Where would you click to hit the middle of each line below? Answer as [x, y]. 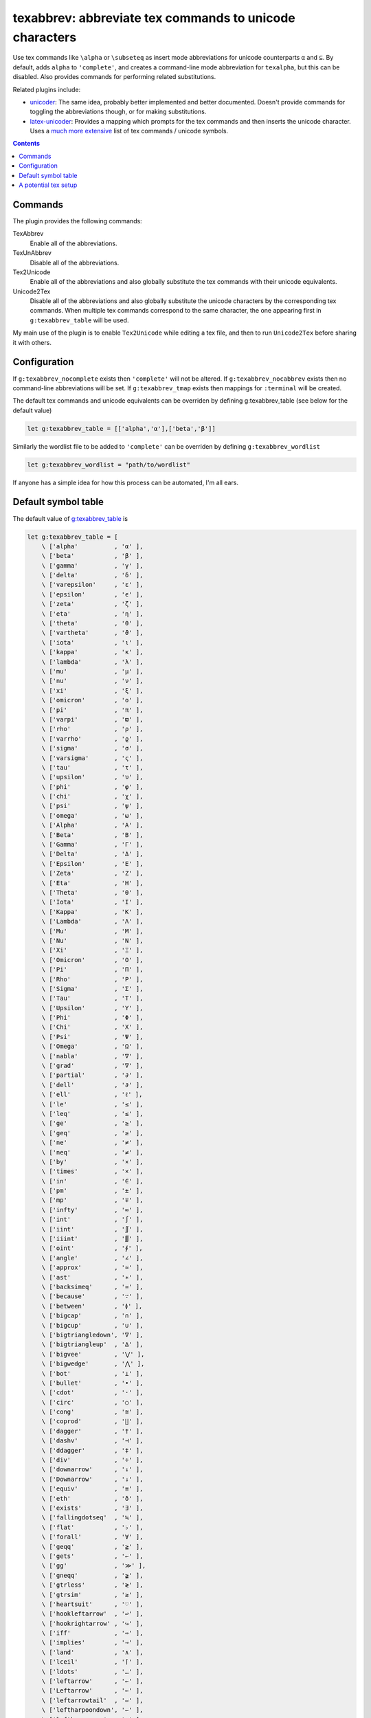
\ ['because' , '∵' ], [92, 1296]
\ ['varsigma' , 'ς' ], [92, 758]
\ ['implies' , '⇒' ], [92, 1643]
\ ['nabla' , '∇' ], [92, 1056]
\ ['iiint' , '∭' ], [92, 1239]
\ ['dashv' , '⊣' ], [92, 1441]
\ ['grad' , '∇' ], [92, 1066]
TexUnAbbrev [32, 253]
